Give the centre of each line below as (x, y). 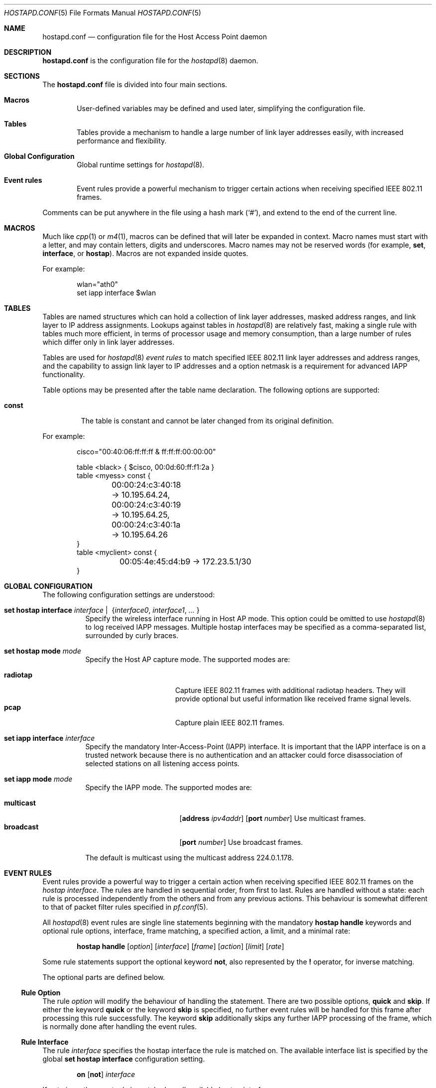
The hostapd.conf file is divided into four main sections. (135, 84)
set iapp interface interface (50, 738)
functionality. (64, 374)
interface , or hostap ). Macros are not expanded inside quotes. (145, 253)
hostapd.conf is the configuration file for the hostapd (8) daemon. (150, 61)
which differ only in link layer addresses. (109, 342)
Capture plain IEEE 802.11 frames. (230, 723)
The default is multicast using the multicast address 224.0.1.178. (189, 858)
